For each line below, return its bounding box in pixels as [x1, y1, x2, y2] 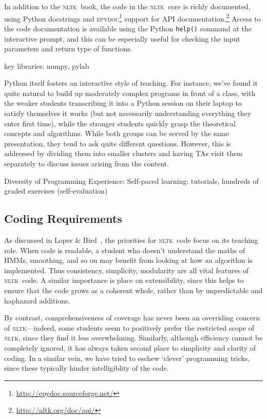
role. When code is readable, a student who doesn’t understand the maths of [4, 244, 245, 255]
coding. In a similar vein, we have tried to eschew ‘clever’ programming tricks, [4, 352, 250, 363]
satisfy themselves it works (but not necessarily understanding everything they [4, 108, 252, 119]
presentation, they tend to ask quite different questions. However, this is [4, 138, 231, 148]
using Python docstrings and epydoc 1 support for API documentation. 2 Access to [4, 11, 261, 24]
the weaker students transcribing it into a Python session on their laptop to [4, 98, 242, 108]
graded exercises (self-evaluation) [4, 185, 108, 196]
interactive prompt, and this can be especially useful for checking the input [4, 33, 240, 44]
